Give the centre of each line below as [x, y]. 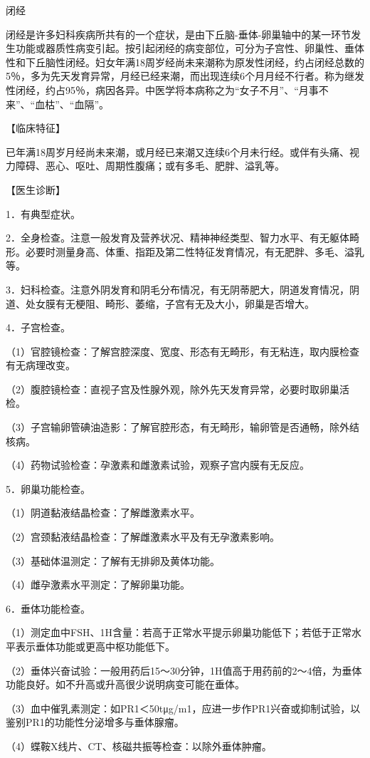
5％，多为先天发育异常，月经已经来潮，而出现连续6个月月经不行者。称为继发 [185, 76]
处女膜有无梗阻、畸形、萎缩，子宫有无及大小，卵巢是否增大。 [170, 303]
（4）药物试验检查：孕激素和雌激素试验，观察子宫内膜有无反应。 [158, 465]
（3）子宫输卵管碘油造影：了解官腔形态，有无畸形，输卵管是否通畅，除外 [178, 427]
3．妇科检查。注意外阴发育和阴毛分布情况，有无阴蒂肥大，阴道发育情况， [178, 289]
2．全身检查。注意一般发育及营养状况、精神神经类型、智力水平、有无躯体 [178, 238]
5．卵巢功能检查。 [48, 488]
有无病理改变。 [41, 365]
